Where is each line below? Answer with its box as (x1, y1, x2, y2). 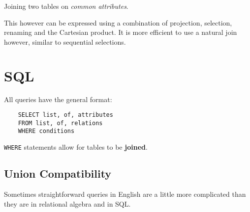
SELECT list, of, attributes (18, 111, 113, 119)
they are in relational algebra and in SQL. (4, 198, 131, 209)
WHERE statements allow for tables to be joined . (4, 142, 148, 152)
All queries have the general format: (4, 94, 112, 104)
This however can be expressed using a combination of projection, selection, (4, 17, 232, 27)
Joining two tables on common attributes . (4, 1, 128, 11)
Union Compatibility (4, 166, 112, 181)
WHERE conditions (18, 128, 75, 135)
